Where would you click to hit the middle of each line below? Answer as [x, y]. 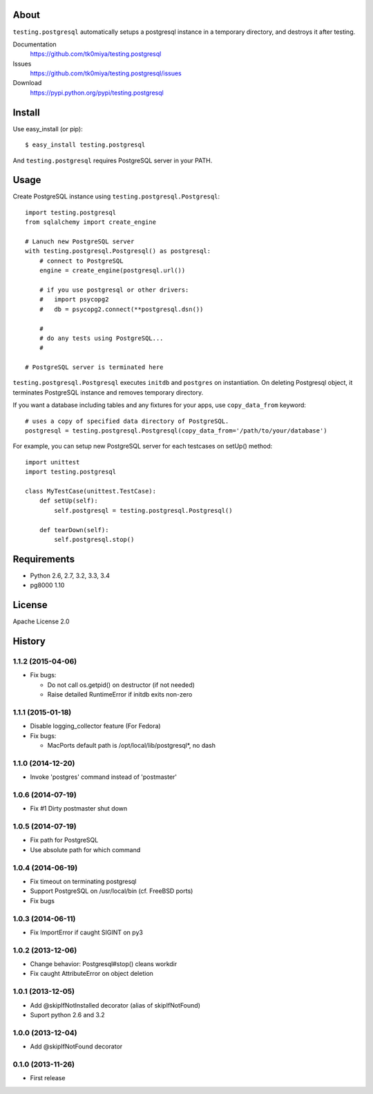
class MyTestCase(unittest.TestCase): [91, 491]
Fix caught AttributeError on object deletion [92, 974]
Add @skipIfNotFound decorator [76, 1046]
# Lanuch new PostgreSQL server [80, 242]
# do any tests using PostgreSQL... [101, 338]
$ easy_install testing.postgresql [85, 145]
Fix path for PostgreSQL [64, 840]
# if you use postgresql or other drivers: [114, 290]
